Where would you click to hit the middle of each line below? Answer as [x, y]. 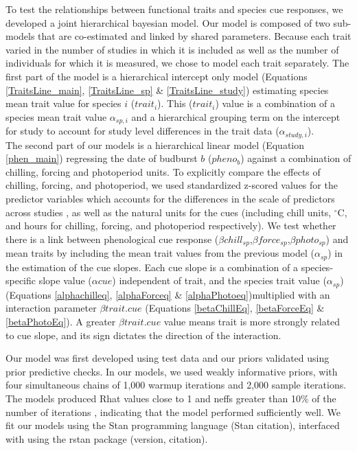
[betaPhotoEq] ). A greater [61, 321]
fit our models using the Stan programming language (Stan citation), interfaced [173, 425]
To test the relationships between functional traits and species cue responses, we [174, 9]
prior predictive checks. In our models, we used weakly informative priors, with [172, 371]
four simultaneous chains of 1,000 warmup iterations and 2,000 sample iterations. [176, 385]
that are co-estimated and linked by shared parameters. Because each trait [195, 36]
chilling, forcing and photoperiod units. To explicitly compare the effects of [163, 171]
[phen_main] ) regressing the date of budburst [102, 158]
